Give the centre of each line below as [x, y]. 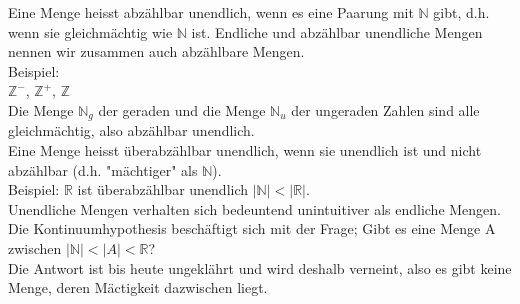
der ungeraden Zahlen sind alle [385, 109]
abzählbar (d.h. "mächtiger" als [103, 169]
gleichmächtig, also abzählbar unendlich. [131, 130]
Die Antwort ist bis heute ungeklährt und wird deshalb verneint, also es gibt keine [260, 267]
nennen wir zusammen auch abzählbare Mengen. [156, 51]
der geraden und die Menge [182, 109]
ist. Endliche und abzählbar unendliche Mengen [337, 31]
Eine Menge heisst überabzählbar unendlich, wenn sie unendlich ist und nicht [245, 150]
